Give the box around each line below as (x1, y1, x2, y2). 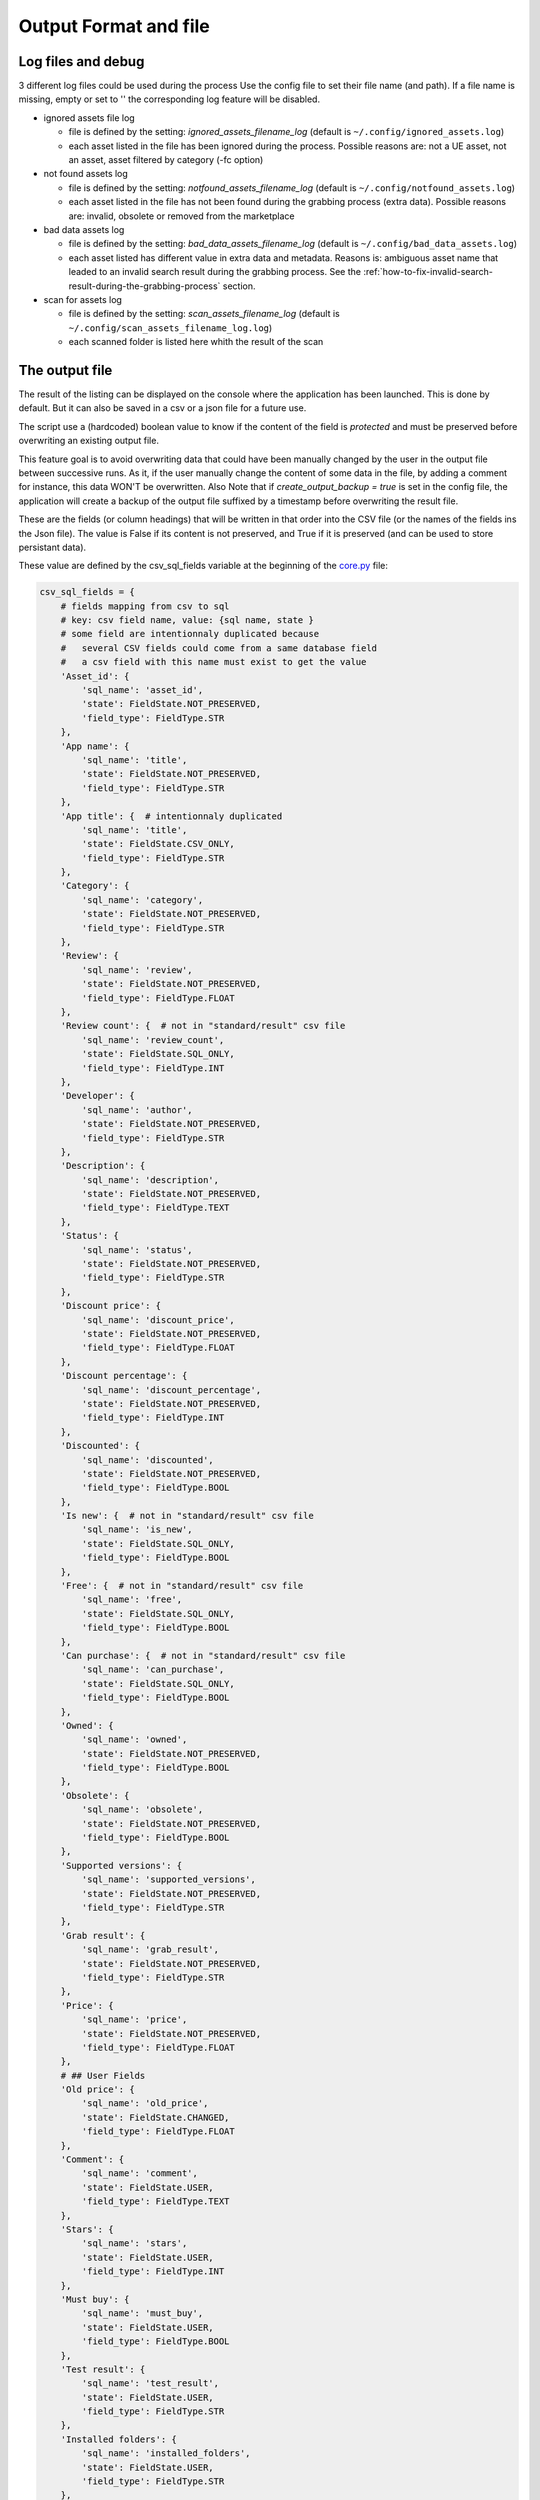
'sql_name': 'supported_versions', (81, 1874, 257, 1885)
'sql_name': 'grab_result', (81, 1944, 220, 1955)
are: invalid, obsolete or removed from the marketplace (68, 210, 295, 222)
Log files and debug (18, 53, 145, 70)
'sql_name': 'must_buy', (81, 2308, 204, 2319)
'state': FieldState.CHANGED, (81, 2111, 230, 2123)
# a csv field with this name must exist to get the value (60, 656, 367, 668)
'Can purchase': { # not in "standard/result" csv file (60, 1650, 346, 1661)
